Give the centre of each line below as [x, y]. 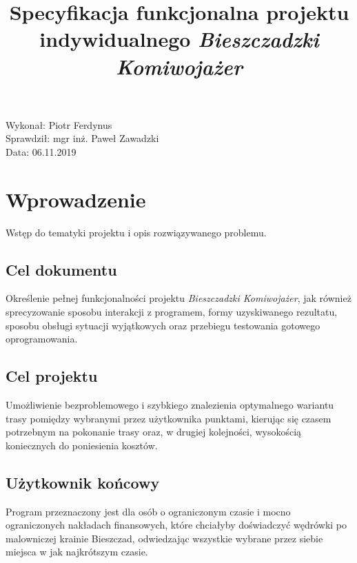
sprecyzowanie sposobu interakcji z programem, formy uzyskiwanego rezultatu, [172, 312]
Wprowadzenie [76, 199]
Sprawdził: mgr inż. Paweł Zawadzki [82, 138]
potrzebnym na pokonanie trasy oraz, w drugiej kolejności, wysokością [154, 432]
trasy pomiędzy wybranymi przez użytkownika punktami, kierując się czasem [169, 418]
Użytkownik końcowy [83, 482]
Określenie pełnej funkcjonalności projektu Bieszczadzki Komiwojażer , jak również [178, 298]
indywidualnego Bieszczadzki [179, 39]
